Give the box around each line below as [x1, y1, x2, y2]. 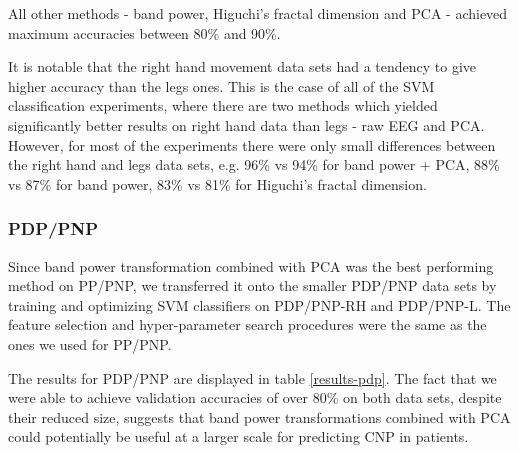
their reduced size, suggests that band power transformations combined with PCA [8, 406, 511, 427]
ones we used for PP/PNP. [8, 333, 172, 354]
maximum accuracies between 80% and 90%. [8, 22, 281, 43]
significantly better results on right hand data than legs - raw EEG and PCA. [8, 114, 485, 135]
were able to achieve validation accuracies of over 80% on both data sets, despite [8, 387, 502, 408]
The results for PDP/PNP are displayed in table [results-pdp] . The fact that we [8, 367, 497, 388]
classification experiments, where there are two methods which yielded [8, 95, 438, 116]
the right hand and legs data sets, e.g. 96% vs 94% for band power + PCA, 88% [8, 154, 500, 175]
